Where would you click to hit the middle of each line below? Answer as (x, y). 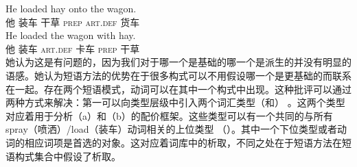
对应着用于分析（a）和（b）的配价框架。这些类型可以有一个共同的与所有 (169, 115)
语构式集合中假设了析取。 (63, 156)
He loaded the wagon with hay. (71, 35)
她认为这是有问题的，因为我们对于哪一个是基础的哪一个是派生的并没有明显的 (178, 62)
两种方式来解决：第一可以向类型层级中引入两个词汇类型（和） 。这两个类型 (175, 102)
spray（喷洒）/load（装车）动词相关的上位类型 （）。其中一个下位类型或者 (172, 129)
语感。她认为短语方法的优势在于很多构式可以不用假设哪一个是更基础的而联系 (178, 75)
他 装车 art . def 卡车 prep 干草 (73, 48)
